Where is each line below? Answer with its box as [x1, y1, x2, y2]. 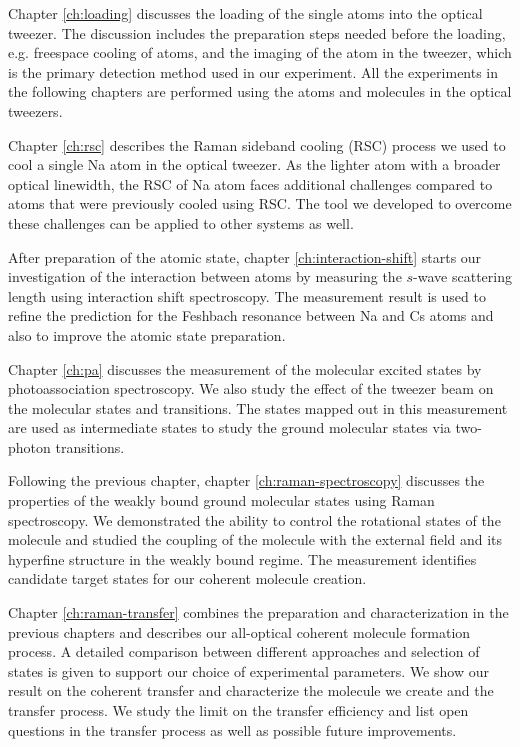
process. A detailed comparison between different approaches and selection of [8, 641, 480, 662]
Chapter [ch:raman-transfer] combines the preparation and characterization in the [8, 602, 509, 623]
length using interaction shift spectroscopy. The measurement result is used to [8, 285, 486, 306]
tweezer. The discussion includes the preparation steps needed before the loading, [8, 22, 506, 43]
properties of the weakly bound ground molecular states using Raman [8, 490, 435, 511]
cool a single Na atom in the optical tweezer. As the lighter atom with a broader [8, 154, 501, 175]
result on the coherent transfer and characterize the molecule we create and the [8, 680, 494, 701]
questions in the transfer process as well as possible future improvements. [8, 719, 457, 740]
